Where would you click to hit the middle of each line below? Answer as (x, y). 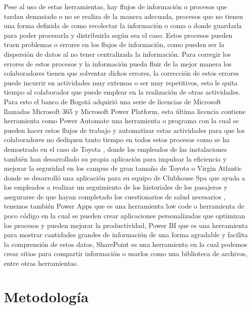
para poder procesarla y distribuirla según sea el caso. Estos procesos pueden (118, 35)
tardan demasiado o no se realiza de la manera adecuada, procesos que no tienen (124, 16)
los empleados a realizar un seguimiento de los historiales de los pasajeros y (116, 187)
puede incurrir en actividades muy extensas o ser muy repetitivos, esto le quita (121, 82)
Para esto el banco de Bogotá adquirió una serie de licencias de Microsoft (113, 101)
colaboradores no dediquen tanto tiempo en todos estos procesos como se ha (117, 139)
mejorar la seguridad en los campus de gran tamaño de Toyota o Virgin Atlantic (123, 168)
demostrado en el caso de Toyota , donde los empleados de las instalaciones (116, 149)
